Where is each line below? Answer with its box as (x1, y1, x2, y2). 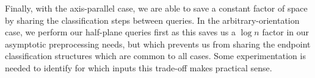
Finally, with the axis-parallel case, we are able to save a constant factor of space (5, 2, 308, 14)
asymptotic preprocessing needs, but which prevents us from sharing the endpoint (5, 37, 311, 50)
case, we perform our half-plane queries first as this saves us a (5, 26, 236, 38)
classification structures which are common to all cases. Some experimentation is (5, 49, 306, 62)
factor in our (262, 26, 310, 38)
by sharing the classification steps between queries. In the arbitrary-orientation (5, 13, 300, 26)
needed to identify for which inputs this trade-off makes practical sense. (5, 61, 272, 74)
